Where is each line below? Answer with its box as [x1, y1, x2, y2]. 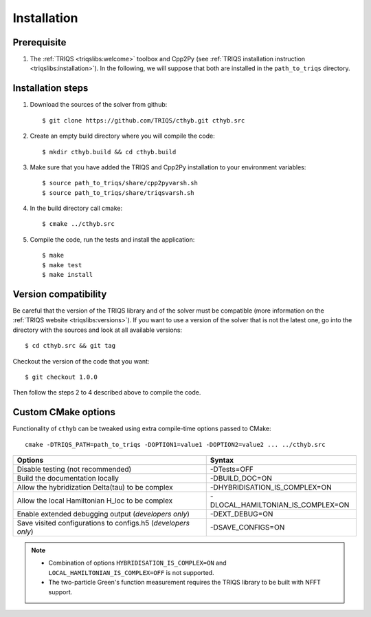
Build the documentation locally [16, 473, 120, 483]
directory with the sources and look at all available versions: [12, 326, 182, 334]
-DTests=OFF [210, 464, 254, 474]
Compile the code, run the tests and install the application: [30, 235, 195, 244]
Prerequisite [12, 36, 67, 48]
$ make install [42, 271, 93, 279]
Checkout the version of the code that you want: [12, 357, 150, 365]
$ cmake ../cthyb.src [42, 220, 115, 228]
